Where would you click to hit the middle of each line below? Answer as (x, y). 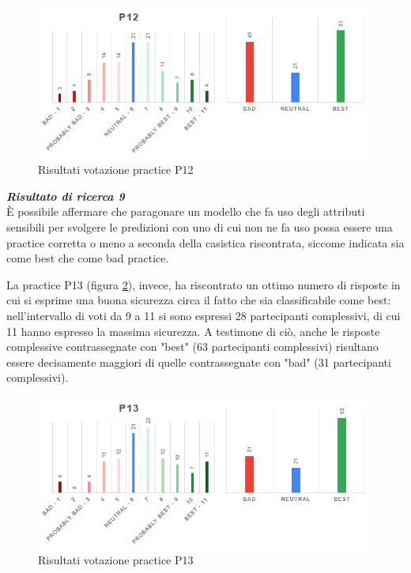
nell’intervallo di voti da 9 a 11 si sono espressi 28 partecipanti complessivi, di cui (204, 315)
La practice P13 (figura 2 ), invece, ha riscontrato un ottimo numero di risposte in (204, 284)
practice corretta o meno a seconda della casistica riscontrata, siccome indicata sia (205, 242)
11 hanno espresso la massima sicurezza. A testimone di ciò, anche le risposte (193, 331)
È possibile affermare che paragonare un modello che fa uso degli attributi (186, 211)
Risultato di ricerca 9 (66, 196)
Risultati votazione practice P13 (116, 560)
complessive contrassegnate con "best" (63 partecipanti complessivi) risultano (192, 347)
